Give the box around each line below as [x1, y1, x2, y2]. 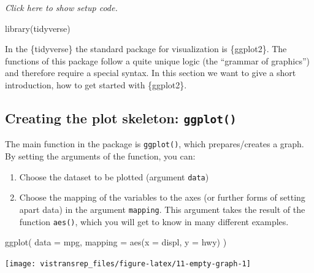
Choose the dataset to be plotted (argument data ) [19, 170, 209, 183]
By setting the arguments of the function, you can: [5, 150, 196, 162]
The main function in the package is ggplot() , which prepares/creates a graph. [5, 137, 304, 150]
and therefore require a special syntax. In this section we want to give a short [5, 66, 296, 79]
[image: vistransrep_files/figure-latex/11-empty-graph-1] [5, 259, 251, 268]
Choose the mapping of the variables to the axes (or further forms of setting [19, 191, 305, 204]
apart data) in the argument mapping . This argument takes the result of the [19, 202, 305, 215]
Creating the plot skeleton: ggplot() [5, 108, 237, 127]
